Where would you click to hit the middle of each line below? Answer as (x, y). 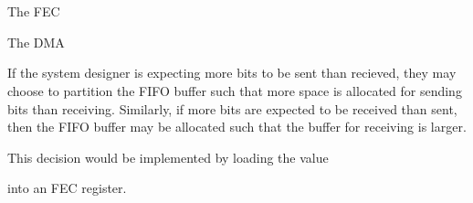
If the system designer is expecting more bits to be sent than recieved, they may (232, 73)
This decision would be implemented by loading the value (168, 157)
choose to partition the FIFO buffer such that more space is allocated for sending (235, 90)
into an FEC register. (67, 188)
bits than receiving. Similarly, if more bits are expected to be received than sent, (232, 108)
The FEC (34, 11)
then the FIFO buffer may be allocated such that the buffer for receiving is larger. (237, 127)
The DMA (36, 42)
